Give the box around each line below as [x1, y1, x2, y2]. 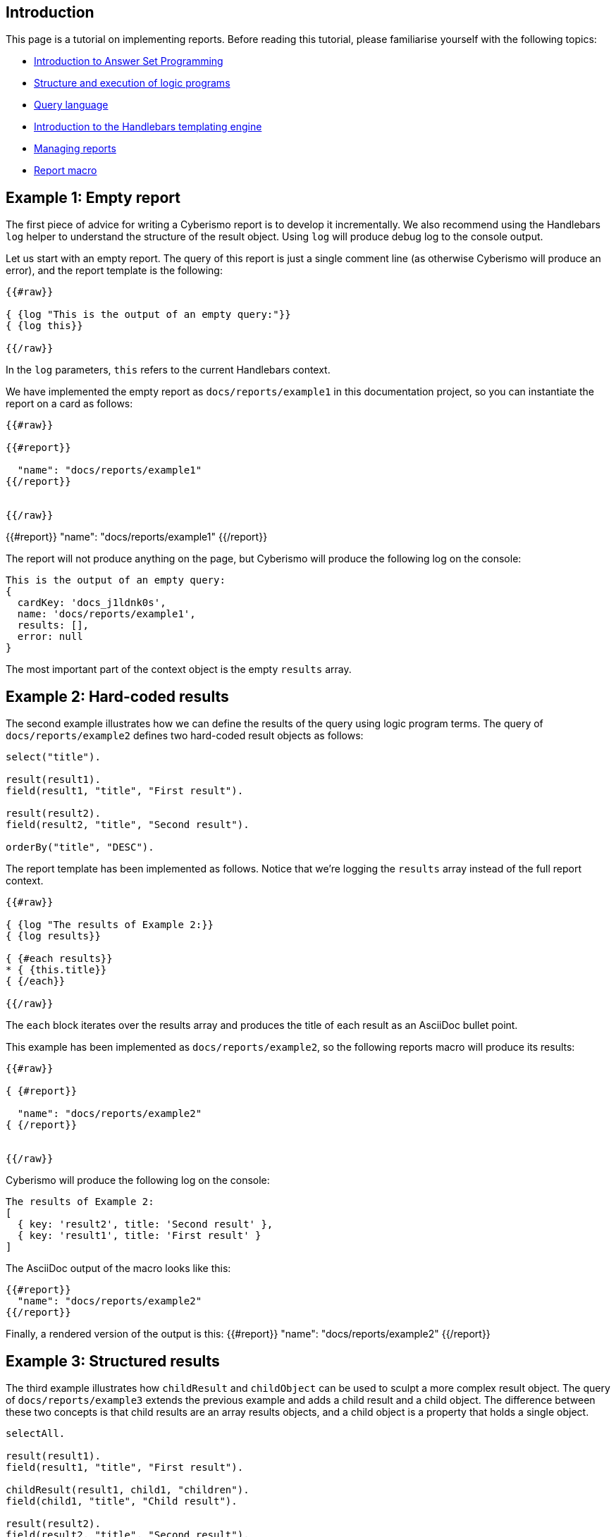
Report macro [34, 164, 97, 177]
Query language [34, 99, 109, 111]
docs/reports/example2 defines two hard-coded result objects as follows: [6, 729, 364, 742]
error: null [17, 631, 83, 643]
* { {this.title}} [6, 964, 107, 976]
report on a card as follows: [6, 397, 133, 410]
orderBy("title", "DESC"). [6, 841, 154, 853]
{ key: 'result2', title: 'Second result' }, [17, 1218, 273, 1230]
